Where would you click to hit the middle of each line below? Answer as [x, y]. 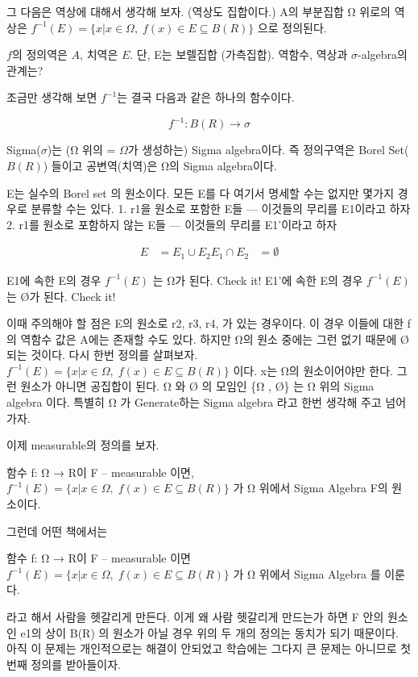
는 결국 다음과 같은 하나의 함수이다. [206, 97]
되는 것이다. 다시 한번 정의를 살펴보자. [102, 355]
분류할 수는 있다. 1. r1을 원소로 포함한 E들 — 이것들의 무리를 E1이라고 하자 [221, 209]
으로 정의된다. [292, 27]
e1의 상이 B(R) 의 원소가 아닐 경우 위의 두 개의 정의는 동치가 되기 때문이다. [210, 632]
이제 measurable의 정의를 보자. [83, 445]
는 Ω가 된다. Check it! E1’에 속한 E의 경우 [258, 280]
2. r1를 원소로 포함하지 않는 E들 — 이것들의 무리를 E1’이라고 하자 [172, 224]
